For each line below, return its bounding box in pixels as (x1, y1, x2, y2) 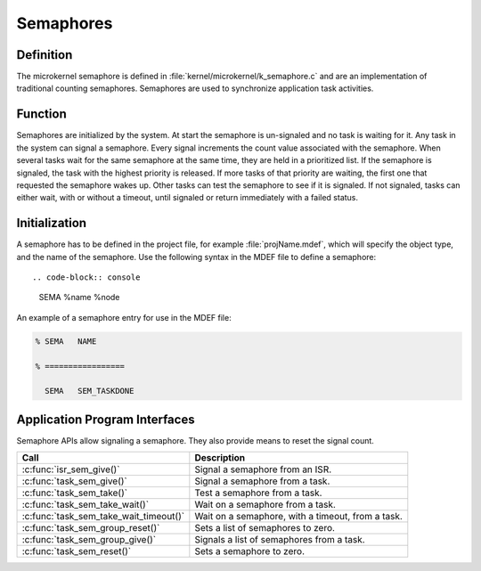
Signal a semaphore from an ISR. (194, 463, 332, 476)
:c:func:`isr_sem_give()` (21, 463, 120, 476)
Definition (16, 47, 73, 62)
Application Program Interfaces (16, 412, 195, 427)
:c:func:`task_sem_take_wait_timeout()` (21, 510, 185, 523)
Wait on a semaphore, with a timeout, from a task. (194, 510, 403, 523)
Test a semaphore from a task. (194, 486, 322, 499)
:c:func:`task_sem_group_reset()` (21, 522, 160, 534)
